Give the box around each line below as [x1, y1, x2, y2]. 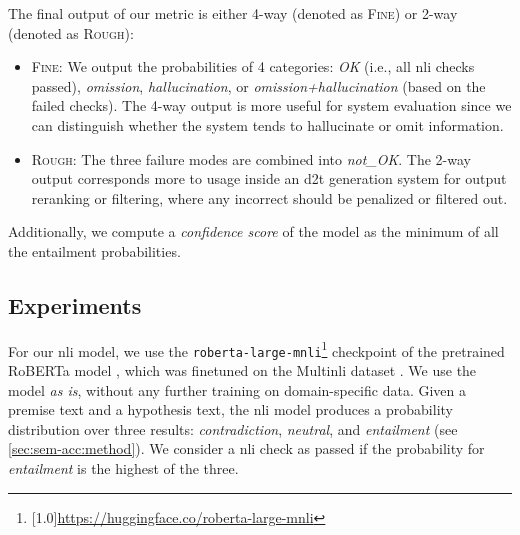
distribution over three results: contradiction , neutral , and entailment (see [8, 418, 458, 439]
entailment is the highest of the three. [8, 458, 239, 479]
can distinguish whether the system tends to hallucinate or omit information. [31, 114, 504, 135]
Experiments [8, 289, 142, 320]
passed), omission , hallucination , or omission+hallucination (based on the [31, 75, 486, 96]
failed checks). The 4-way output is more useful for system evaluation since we [31, 95, 512, 116]
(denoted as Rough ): [8, 22, 134, 43]
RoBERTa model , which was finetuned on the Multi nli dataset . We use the [8, 360, 477, 381]
